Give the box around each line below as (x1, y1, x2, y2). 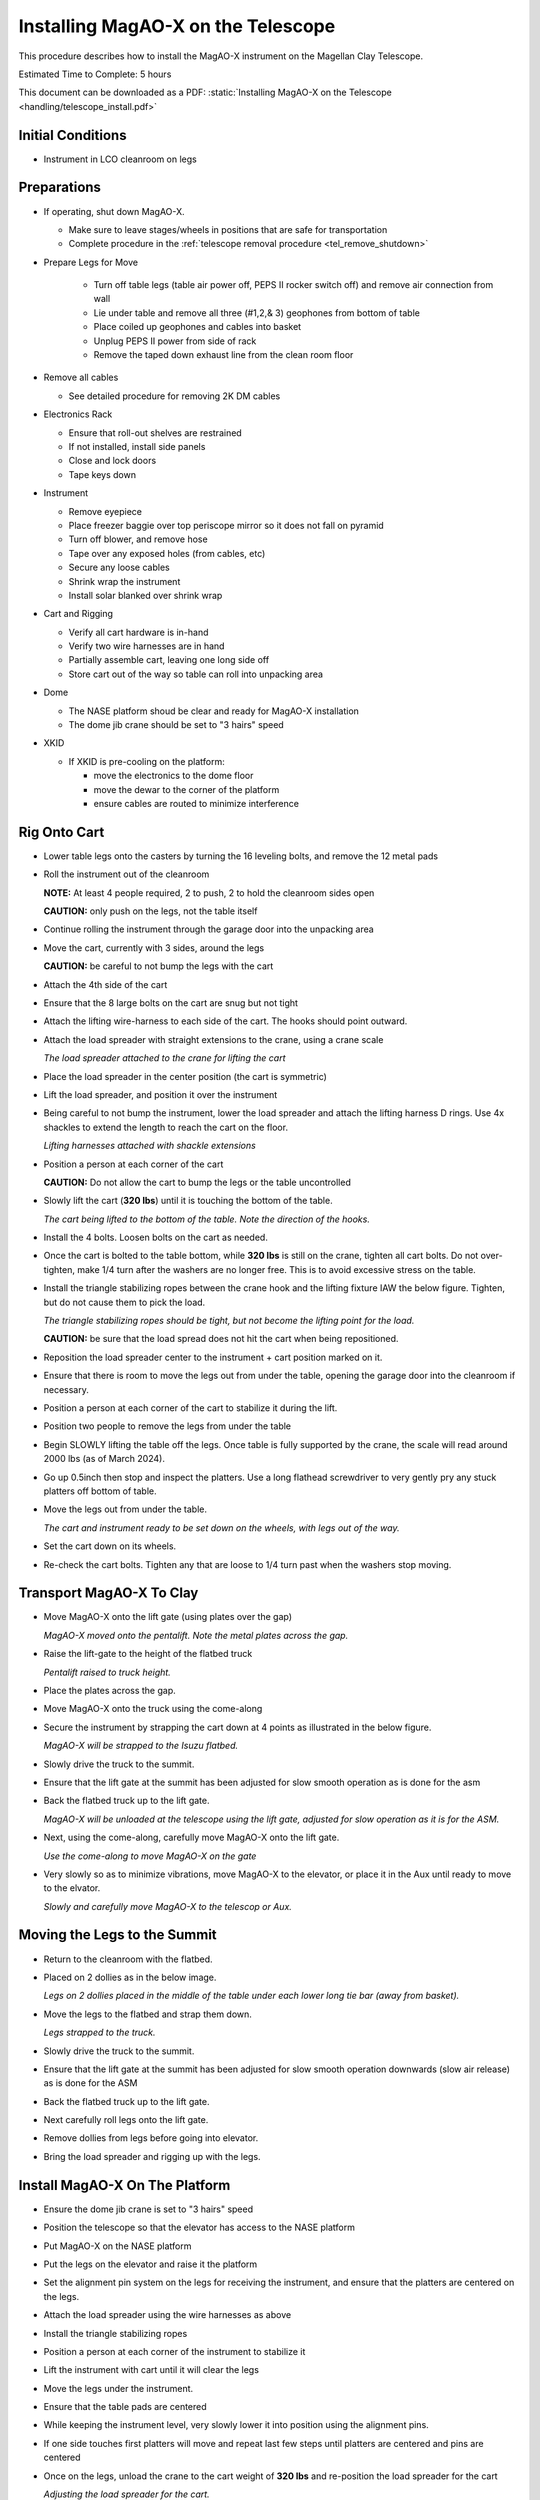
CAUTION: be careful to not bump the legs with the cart (43, 960, 274, 972)
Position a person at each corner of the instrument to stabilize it (43, 2345, 306, 2357)
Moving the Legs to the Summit (18, 1926, 217, 1944)
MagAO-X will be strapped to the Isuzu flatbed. (43, 1740, 239, 1752)
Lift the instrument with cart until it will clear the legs (43, 2364, 260, 2376)
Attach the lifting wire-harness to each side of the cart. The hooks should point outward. (43, 1015, 408, 1027)
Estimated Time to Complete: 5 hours (18, 68, 172, 80)
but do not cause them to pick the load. (43, 1296, 206, 1308)
